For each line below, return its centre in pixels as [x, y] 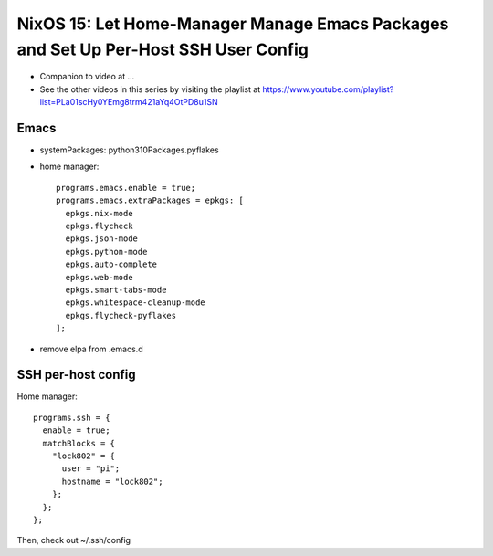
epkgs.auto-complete [111, 264]
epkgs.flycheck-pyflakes [121, 315]
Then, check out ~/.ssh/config [74, 540]
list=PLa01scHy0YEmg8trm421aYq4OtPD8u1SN [129, 102]
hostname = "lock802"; [112, 481]
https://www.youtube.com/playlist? [328, 89]
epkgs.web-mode [99, 277]
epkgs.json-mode [102, 239]
